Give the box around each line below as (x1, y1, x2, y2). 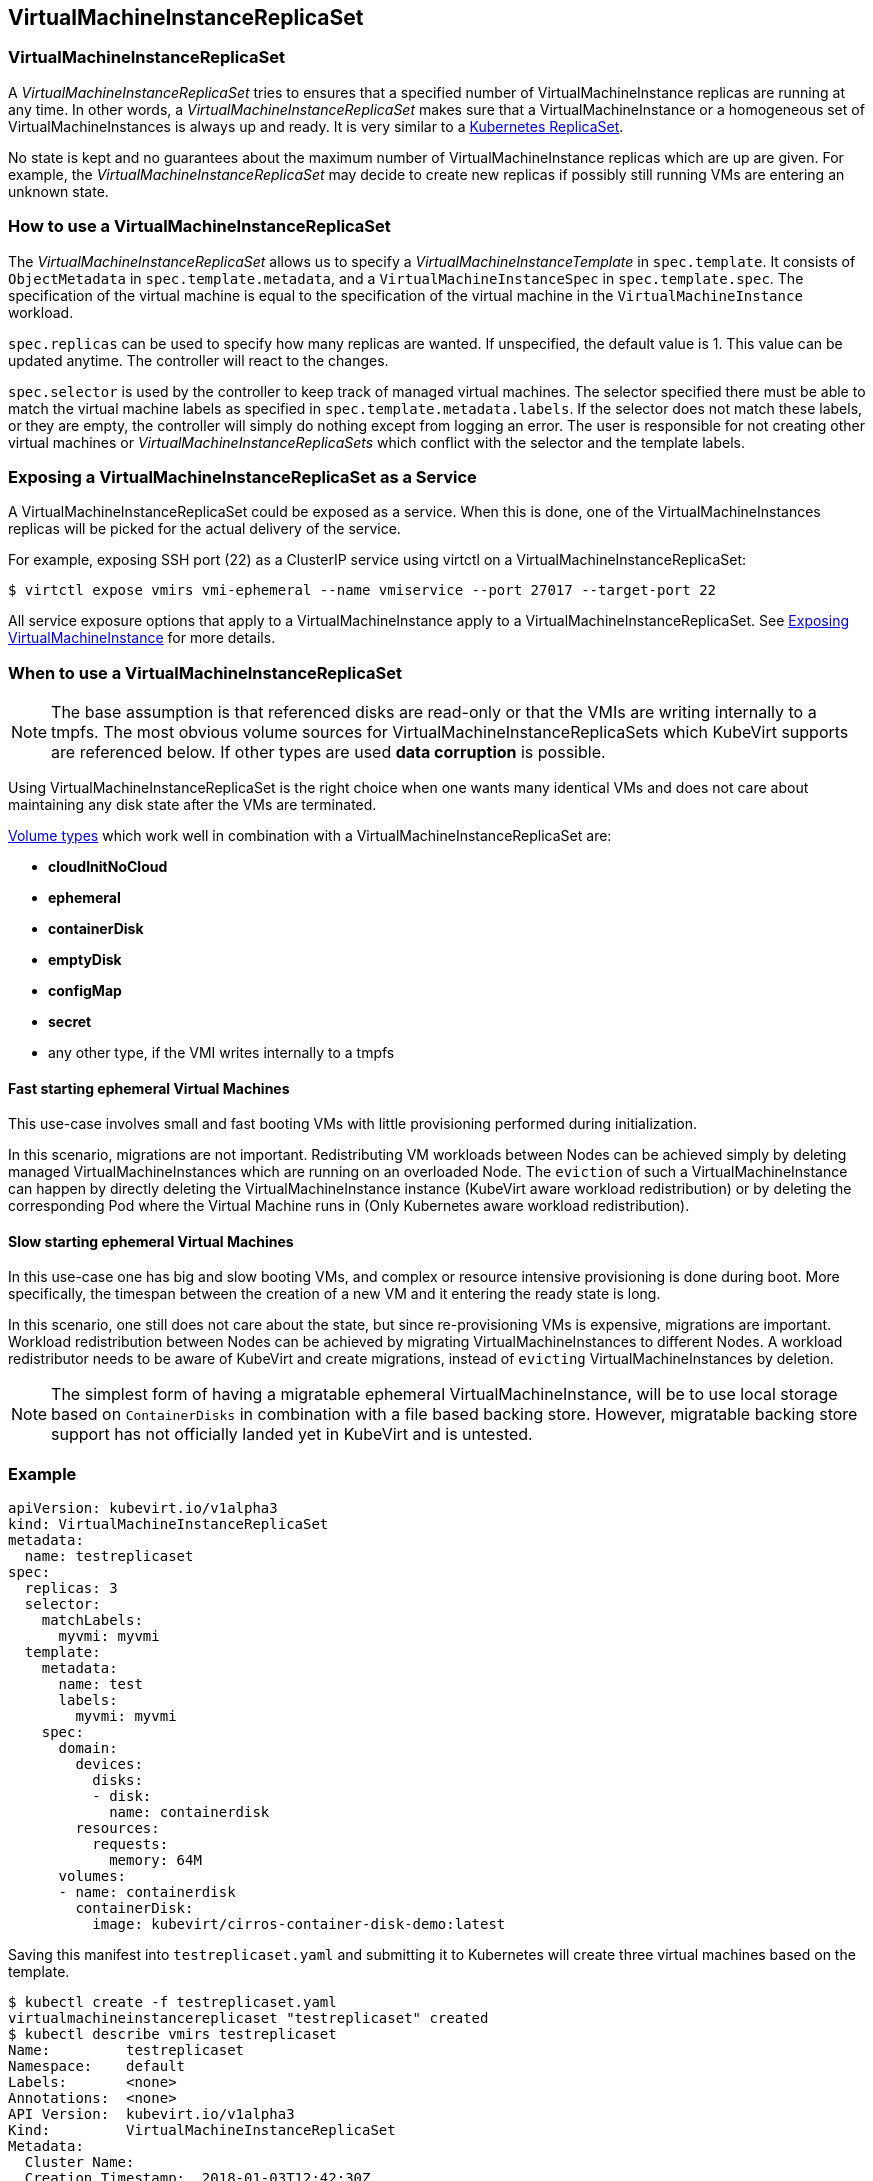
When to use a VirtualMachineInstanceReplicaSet (8, 662, 402, 683)
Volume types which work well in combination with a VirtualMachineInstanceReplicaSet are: (8, 827, 612, 845)
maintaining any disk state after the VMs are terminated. (8, 796, 377, 814)
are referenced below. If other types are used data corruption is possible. (51, 742, 606, 763)
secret (48, 1013, 92, 1031)
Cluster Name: (24, 2154, 135, 2171)
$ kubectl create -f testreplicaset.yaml (8, 1994, 337, 2011)
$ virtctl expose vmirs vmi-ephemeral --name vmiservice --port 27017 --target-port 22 (8, 582, 717, 599)
